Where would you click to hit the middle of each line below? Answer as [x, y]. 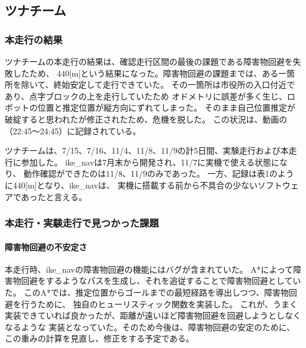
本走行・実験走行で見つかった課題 [82, 223]
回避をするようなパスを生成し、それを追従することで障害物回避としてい [161, 281]
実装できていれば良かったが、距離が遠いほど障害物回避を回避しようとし [145, 315]
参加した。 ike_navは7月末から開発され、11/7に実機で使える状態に [150, 162]
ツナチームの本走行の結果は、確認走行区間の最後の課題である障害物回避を [149, 61]
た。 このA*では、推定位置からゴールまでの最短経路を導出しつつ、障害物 [147, 292]
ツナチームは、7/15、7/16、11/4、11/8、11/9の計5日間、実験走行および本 [147, 150]
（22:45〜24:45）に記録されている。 [73, 130]
